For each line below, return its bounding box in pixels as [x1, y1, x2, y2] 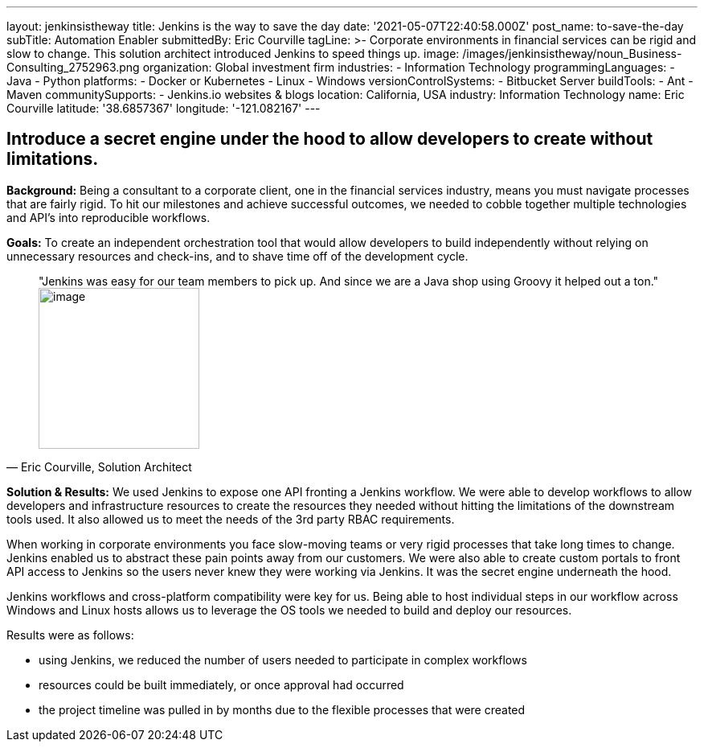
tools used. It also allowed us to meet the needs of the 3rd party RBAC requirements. [6, 512, 455, 526]
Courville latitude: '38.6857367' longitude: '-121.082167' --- [6, 101, 321, 115]
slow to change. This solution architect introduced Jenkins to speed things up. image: [6, 47, 460, 60]
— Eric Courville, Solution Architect [6, 459, 192, 474]
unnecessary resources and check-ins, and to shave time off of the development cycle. [6, 249, 469, 263]
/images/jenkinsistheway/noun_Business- [462, 47, 682, 60]
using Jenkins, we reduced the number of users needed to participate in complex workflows [39, 652, 527, 667]
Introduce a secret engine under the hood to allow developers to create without [6, 129, 653, 150]
